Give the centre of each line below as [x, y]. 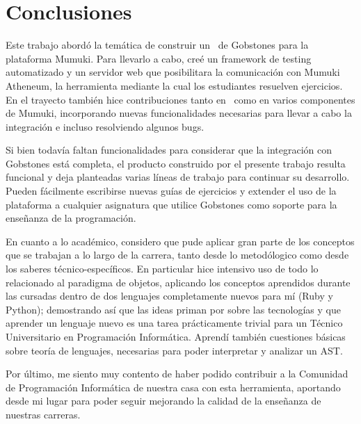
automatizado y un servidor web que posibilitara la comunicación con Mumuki [173, 72]
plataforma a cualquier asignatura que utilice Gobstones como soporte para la [171, 204]
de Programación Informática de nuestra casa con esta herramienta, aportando [173, 387]
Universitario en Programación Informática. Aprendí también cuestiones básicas [176, 336]
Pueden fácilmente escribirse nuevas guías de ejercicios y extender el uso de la [171, 191]
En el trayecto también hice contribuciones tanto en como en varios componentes [180, 99]
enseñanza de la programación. [71, 218]
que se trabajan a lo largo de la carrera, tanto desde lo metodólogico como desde [177, 255]
